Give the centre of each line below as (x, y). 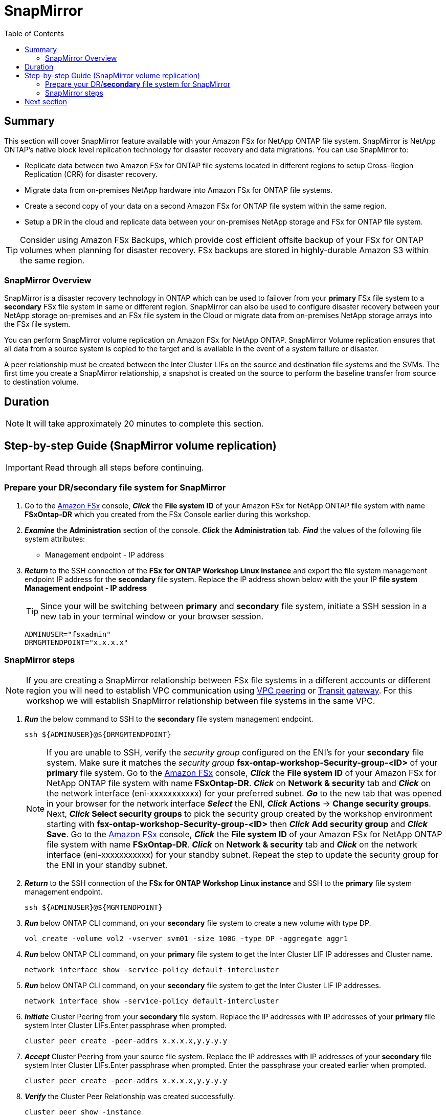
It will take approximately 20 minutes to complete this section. (145, 424)
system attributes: (55, 539)
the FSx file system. (37, 324)
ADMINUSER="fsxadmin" (68, 634)
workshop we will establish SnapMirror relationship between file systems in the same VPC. (201, 700)
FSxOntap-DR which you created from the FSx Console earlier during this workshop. (168, 514)
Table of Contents (34, 33)
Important (24, 468)
